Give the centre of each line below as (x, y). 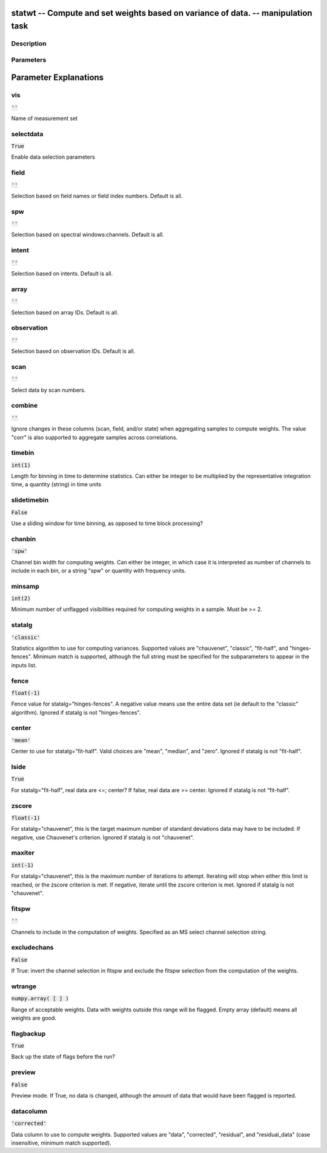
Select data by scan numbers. (48, 390)
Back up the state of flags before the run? (63, 1057)
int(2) (21, 599)
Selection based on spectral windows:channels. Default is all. (88, 235)
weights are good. (34, 1018)
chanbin (24, 539)
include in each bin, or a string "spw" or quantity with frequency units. (99, 570)
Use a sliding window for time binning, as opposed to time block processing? (107, 523)
